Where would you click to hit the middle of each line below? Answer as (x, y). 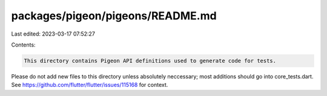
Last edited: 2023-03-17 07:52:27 (53, 34)
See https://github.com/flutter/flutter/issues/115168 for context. (90, 85)
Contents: (23, 45)
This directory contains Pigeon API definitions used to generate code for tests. (150, 61)
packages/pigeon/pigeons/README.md (114, 16)
